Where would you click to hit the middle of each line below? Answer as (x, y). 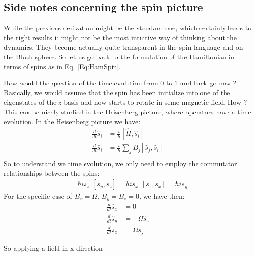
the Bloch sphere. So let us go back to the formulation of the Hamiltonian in (119, 56)
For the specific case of (38, 196)
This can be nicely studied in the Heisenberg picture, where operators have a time (127, 111)
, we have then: (162, 196)
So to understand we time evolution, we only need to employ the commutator (121, 163)
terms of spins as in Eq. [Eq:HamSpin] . (63, 66)
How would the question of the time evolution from (81, 83)
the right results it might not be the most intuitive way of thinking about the (120, 37)
